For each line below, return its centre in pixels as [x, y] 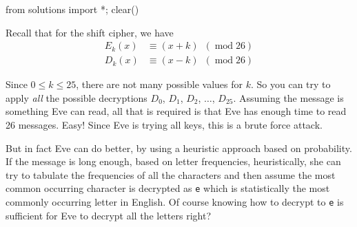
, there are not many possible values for [160, 84]
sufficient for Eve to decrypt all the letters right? [108, 215]
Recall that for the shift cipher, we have [90, 32]
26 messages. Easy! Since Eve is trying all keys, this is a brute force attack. [164, 125]
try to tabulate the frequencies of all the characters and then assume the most [171, 174]
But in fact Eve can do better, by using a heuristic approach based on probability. [179, 148]
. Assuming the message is [288, 97]
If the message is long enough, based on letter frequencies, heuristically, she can [173, 161]
